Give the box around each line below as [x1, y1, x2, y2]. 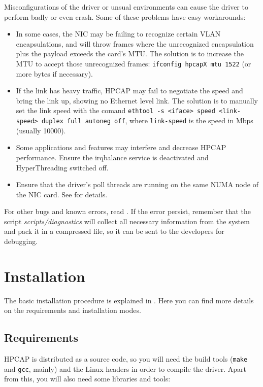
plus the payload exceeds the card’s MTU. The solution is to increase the [16, 48, 244, 59]
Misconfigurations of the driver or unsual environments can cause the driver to [4, 2, 248, 12]
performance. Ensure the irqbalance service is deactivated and [16, 152, 209, 162]
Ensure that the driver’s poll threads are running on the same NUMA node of [16, 179, 258, 190]
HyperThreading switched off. [16, 162, 109, 172]
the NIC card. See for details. [16, 189, 108, 199]
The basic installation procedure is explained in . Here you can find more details [4, 295, 254, 305]
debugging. [4, 236, 38, 247]
